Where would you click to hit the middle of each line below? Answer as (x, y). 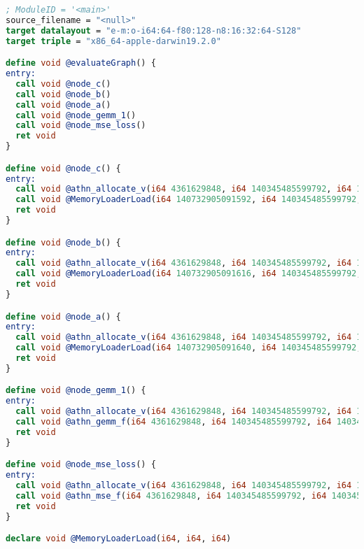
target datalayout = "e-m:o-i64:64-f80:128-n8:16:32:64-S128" (154, 30)
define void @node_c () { (63, 168)
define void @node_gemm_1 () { (76, 391)
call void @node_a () (63, 105)
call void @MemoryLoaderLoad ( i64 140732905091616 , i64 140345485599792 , (189, 274)
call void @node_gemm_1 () (76, 115)
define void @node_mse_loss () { (81, 465)
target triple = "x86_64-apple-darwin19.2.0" (113, 41)
